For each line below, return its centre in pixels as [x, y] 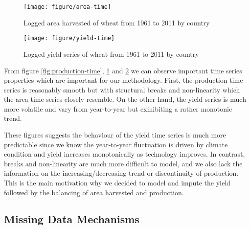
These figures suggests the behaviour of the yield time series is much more [115, 135]
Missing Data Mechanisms [72, 218]
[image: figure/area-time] [67, 7]
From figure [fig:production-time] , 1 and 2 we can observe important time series [123, 70]
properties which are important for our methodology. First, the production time [124, 80]
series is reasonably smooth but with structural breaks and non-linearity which [122, 89]
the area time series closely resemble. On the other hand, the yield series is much [125, 99]
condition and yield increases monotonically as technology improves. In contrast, [125, 154]
